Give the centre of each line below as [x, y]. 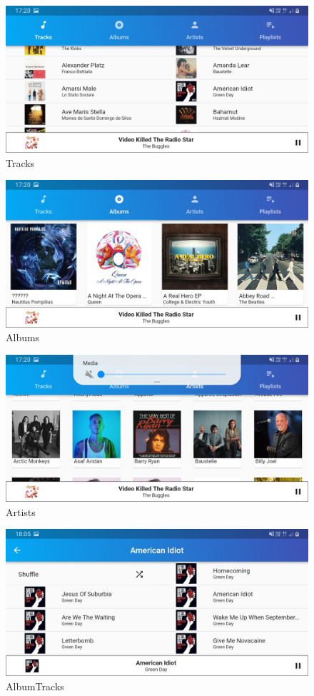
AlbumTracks [35, 686]
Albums [23, 337]
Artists [21, 511]
